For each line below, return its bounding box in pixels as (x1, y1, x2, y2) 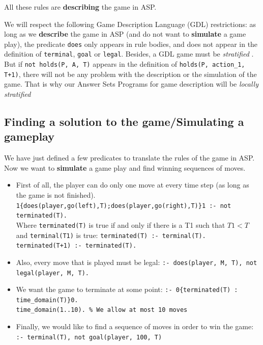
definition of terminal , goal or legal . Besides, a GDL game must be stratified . (4, 48, 254, 59)
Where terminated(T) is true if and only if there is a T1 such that (16, 219, 225, 230)
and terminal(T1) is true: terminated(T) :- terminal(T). (16, 229, 206, 240)
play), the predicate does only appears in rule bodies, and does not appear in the (4, 38, 258, 49)
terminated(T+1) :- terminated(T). (16, 242, 137, 250)
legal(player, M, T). (16, 269, 89, 277)
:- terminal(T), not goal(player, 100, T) (16, 333, 162, 341)
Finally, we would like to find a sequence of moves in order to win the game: (16, 321, 254, 332)
